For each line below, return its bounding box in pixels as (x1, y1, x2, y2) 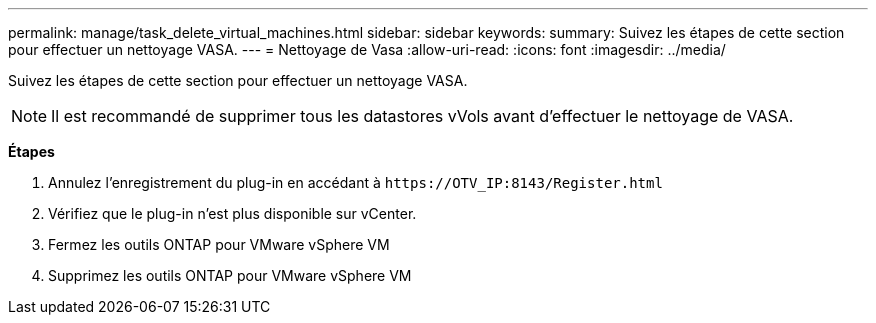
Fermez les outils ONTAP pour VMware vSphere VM (48, 236, 390, 253)
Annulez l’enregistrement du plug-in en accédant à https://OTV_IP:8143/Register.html (48, 174, 663, 191)
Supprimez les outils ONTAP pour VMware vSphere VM (48, 267, 412, 284)
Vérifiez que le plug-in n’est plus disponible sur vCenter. (48, 205, 417, 222)
